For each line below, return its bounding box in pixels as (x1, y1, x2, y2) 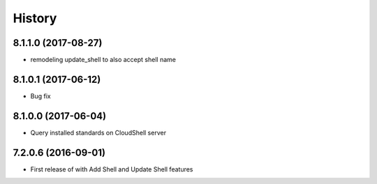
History (13, 10, 57, 26)
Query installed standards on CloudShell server (30, 128, 167, 137)
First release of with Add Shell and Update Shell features (30, 164, 193, 174)
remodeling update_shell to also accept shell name (30, 56, 176, 64)
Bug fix (30, 91, 52, 100)
